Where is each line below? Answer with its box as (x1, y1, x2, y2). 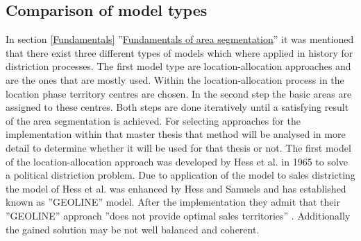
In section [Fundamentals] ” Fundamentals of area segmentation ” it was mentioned (6, 32, 354, 46)
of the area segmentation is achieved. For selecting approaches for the (6, 113, 301, 127)
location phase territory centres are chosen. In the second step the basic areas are (6, 86, 352, 100)
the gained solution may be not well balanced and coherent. (6, 222, 260, 236)
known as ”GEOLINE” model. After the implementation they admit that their (6, 195, 340, 209)
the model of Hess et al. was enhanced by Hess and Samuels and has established (6, 181, 346, 195)
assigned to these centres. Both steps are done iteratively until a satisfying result (6, 100, 349, 114)
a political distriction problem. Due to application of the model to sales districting (6, 168, 355, 182)
